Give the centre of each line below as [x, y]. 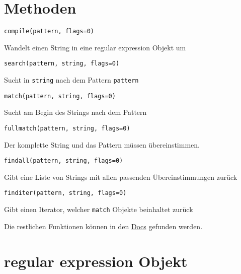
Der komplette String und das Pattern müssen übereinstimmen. [102, 144]
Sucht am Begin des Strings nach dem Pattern [75, 112]
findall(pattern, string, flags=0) [64, 161]
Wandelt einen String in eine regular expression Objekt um [95, 47]
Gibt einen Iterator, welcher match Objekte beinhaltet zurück [99, 209]
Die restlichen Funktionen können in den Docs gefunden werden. [103, 226]
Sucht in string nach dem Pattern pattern [71, 80]
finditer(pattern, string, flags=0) [65, 193]
